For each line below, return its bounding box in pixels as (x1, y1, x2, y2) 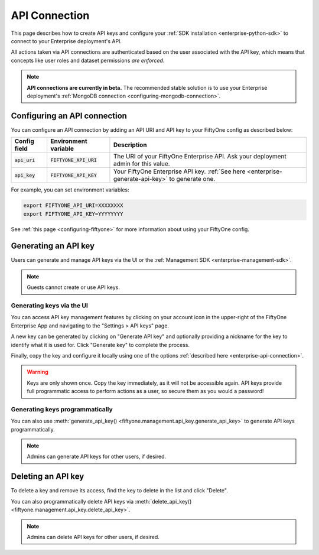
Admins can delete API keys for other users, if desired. (27, 533, 159, 540)
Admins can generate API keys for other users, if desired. (27, 453, 167, 460)
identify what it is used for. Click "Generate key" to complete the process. (11, 341, 190, 348)
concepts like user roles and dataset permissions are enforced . (11, 57, 165, 64)
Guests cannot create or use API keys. (27, 284, 121, 291)
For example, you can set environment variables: (11, 186, 129, 193)
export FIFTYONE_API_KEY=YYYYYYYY (23, 210, 123, 217)
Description (113, 141, 147, 149)
